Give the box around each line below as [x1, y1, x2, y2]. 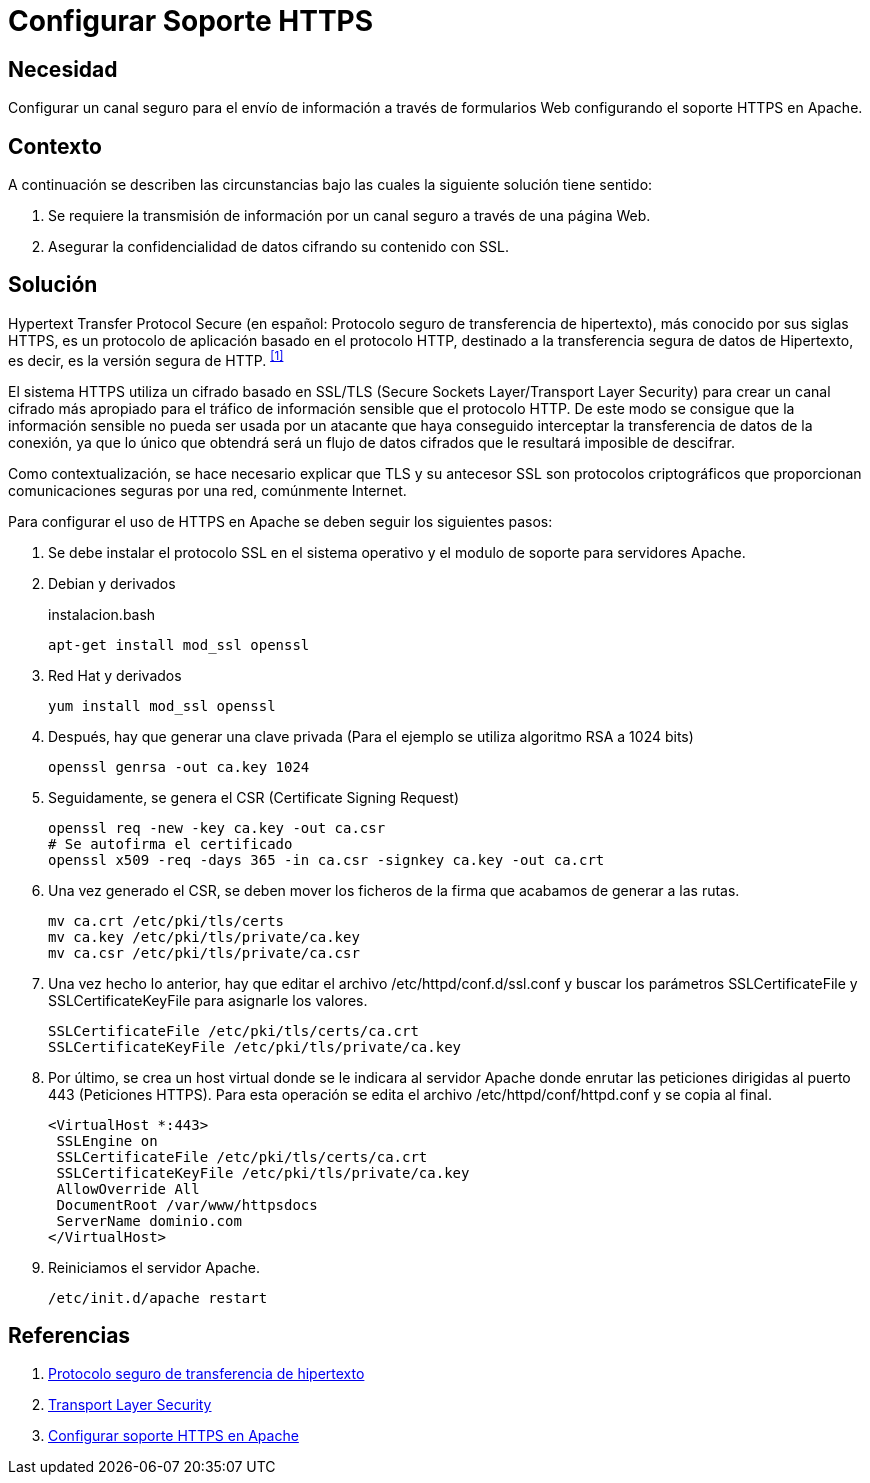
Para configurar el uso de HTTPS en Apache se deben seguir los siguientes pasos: [8, 512, 553, 530]
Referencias [8, 1322, 131, 1348]
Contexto [8, 133, 102, 159]
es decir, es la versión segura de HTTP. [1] [8, 348, 284, 369]
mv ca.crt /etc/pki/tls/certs [48, 912, 285, 929]
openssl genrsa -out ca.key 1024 [48, 758, 310, 775]
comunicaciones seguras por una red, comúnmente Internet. [8, 481, 407, 499]
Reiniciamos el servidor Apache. [48, 1258, 260, 1276]
